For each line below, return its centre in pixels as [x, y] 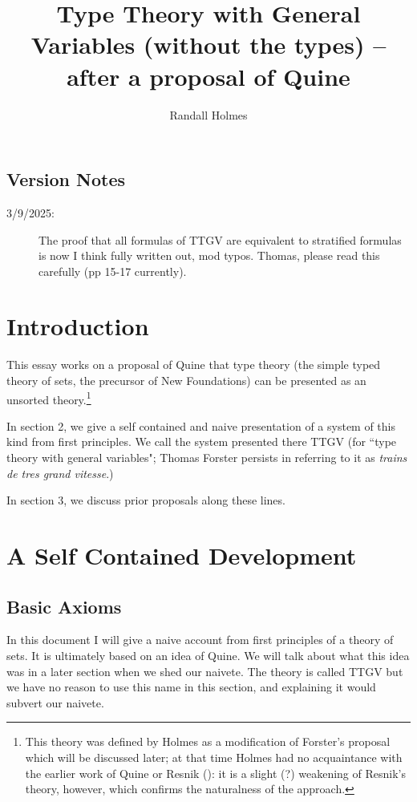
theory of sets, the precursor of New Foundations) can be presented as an [186, 380]
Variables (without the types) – [208, 45]
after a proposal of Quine [208, 76]
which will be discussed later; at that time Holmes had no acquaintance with [214, 757]
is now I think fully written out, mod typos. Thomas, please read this [209, 255]
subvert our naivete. [55, 702]
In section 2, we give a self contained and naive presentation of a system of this [201, 425]
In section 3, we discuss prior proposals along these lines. [146, 500]
